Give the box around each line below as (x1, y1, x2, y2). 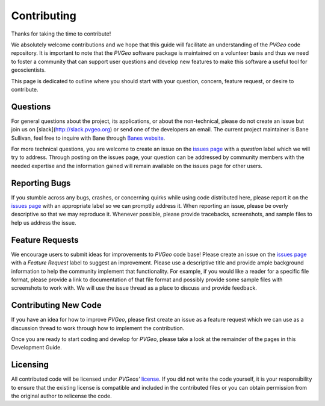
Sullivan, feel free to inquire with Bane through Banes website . (11, 134, 166, 142)
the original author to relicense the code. (11, 392, 112, 400)
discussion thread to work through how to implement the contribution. (11, 324, 185, 331)
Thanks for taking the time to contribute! (11, 30, 111, 37)
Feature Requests (11, 235, 79, 245)
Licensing (11, 360, 49, 370)
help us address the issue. (11, 219, 76, 226)
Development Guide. (11, 344, 63, 351)
